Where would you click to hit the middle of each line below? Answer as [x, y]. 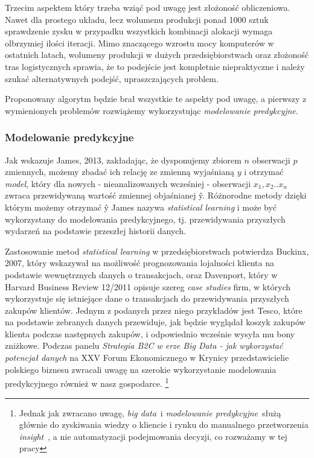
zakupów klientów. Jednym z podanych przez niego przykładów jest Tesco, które [154, 310]
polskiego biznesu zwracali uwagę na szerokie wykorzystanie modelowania [141, 369]
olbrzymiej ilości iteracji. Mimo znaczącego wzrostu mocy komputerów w [139, 43]
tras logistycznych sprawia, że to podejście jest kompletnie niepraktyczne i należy [155, 66]
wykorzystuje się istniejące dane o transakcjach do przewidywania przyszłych [147, 298]
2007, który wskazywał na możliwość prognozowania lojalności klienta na [139, 263]
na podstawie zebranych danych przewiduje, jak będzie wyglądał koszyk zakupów [155, 322]
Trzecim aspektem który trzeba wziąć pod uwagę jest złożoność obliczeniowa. [148, 7]
